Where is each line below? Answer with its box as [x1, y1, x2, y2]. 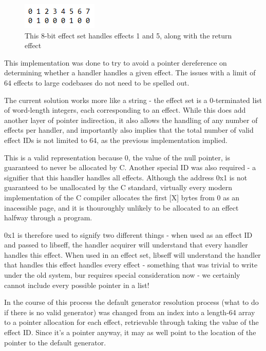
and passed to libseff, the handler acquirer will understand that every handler [4, 239, 248, 250]
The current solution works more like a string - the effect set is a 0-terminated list [4, 94, 262, 105]
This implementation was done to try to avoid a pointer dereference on [4, 57, 227, 68]
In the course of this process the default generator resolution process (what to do [4, 297, 259, 307]
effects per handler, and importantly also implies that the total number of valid [4, 125, 254, 135]
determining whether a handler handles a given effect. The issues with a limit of [4, 67, 256, 78]
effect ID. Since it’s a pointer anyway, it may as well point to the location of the [4, 327, 256, 338]
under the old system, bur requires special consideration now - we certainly [4, 270, 240, 280]
